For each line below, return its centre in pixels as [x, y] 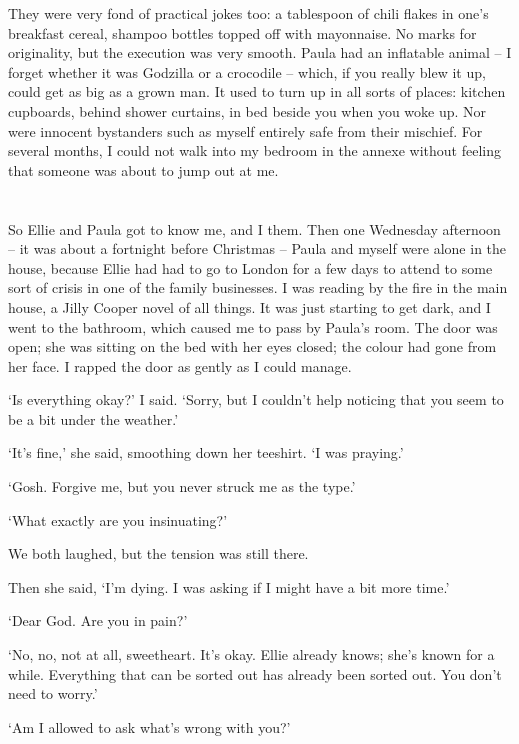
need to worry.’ [53, 693]
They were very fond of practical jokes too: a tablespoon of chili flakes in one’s [248, 13]
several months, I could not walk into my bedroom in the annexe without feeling [254, 150]
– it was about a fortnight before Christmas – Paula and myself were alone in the [257, 248]
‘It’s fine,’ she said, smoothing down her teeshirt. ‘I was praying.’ [206, 452]
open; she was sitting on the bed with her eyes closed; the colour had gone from [252, 346]
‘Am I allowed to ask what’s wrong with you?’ [149, 726]
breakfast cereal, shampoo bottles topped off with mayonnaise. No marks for [242, 32]
